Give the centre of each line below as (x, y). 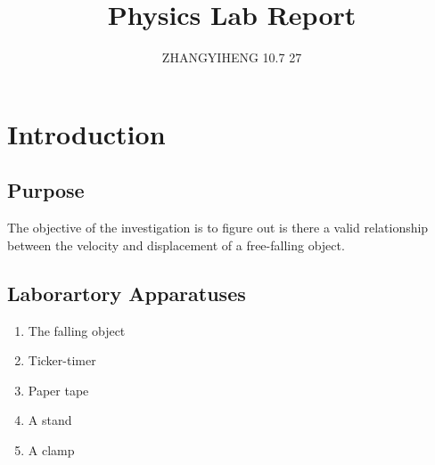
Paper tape (58, 390)
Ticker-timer (62, 360)
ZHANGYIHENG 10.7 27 (232, 57)
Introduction (86, 133)
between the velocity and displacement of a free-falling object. (176, 245)
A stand (50, 420)
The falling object (77, 330)
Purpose (46, 190)
